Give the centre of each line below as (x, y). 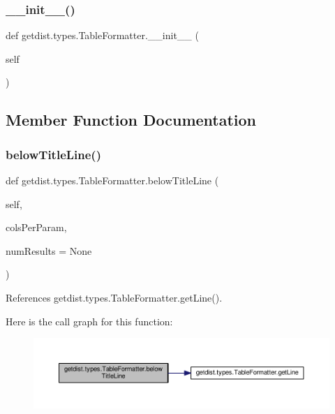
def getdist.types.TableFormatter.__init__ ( (102, 35)
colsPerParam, (36, 227)
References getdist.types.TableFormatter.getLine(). (114, 297)
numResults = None (49, 250)
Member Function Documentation (131, 120)
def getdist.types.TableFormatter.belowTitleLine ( (112, 180)
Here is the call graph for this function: (89, 321)
